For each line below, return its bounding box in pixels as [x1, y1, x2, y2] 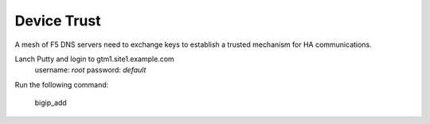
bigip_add [34, 98, 67, 107]
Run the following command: [14, 79, 109, 89]
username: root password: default [34, 65, 147, 75]
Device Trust [14, 12, 101, 29]
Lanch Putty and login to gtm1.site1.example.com [14, 54, 174, 64]
